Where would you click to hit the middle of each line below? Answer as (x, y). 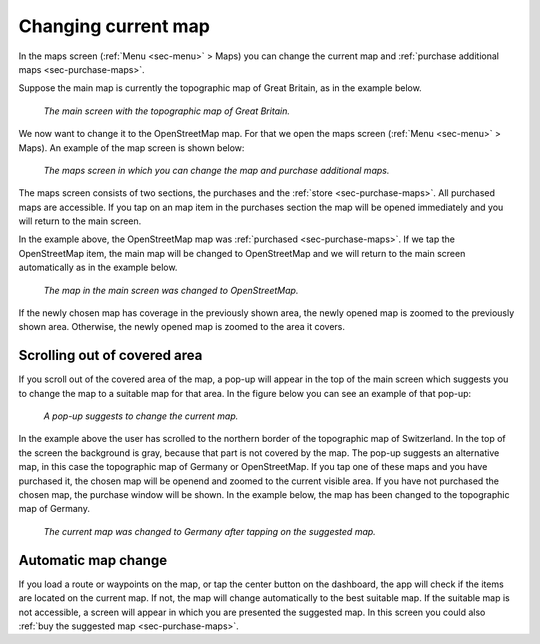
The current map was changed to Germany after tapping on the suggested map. (210, 531)
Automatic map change (93, 560)
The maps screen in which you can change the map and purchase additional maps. (216, 170)
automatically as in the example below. (98, 267)
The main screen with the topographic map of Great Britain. (166, 111)
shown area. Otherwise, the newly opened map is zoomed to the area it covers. (181, 327)
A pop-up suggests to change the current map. (141, 416)
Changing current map (114, 26)
